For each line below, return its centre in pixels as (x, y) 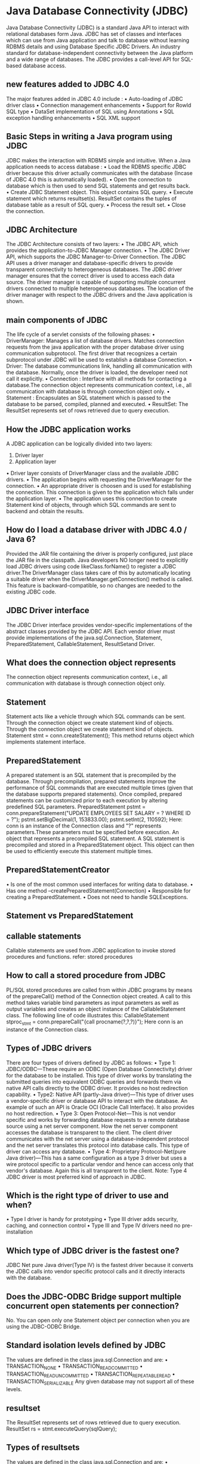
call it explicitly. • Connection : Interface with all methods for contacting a (96, 379)
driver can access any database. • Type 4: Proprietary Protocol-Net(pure (96, 1151)
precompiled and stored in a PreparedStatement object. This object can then (100, 845)
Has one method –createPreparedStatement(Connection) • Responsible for (99, 890)
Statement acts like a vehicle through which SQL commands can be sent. (96, 716)
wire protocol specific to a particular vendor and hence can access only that (100, 1164)
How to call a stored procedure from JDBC (86, 975)
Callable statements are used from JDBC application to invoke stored (91, 951)
